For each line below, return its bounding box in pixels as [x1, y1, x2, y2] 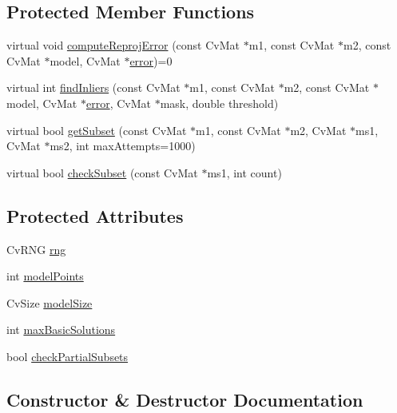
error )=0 [129, 52, 173, 69]
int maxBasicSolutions [6, 321, 116, 338]
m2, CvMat [290, 121, 347, 138]
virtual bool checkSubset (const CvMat [6, 164, 198, 181]
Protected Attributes [6, 203, 184, 228]
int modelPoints [6, 268, 84, 284]
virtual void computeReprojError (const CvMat [6, 37, 240, 54]
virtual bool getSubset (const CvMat [6, 121, 187, 138]
